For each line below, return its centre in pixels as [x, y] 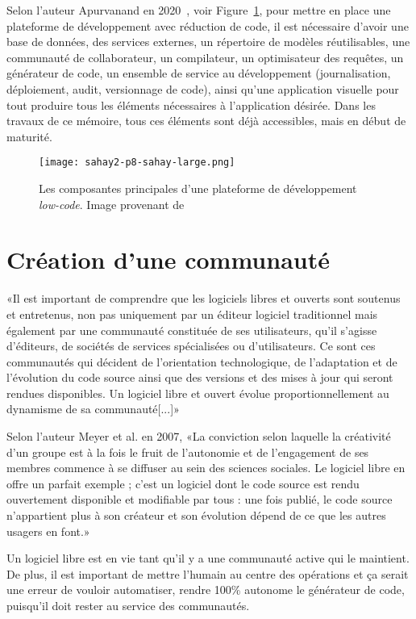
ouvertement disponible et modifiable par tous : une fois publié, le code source [200, 499]
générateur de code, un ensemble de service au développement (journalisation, [199, 73]
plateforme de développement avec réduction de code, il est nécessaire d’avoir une [208, 25]
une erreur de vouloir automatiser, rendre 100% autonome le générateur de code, [206, 590]
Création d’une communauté [168, 259]
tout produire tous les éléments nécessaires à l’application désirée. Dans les [191, 105]
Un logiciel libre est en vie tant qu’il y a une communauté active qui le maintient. [208, 558]
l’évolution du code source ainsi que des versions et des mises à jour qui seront [200, 377]
